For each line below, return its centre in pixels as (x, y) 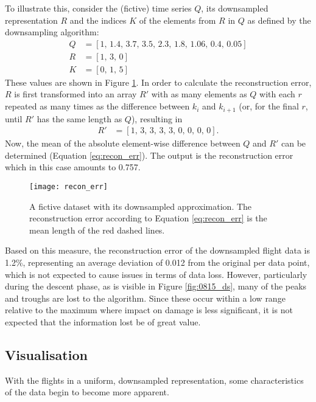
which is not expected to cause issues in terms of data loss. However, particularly (156, 274)
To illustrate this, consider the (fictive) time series (98, 8)
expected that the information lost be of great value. (103, 321)
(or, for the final (269, 106)
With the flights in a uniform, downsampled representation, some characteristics (154, 380)
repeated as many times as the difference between (97, 106)
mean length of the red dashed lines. (97, 230)
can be (293, 143)
